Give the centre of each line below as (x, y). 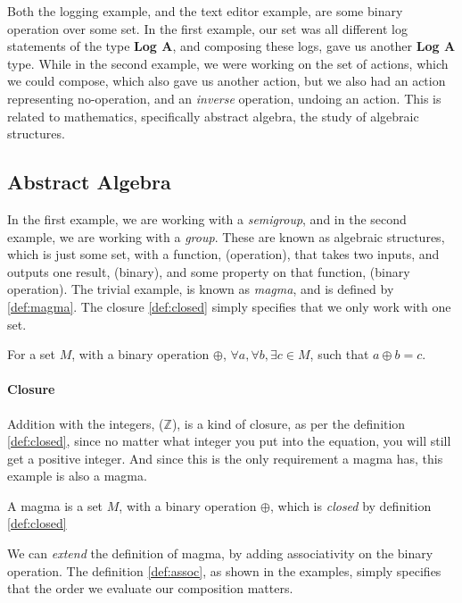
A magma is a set (55, 505)
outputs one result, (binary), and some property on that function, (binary (209, 271)
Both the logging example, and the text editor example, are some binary (205, 11)
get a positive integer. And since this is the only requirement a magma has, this (225, 458)
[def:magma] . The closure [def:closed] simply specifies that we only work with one (229, 306)
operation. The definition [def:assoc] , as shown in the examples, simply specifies (224, 570)
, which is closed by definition (351, 505)
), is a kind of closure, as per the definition (289, 423)
